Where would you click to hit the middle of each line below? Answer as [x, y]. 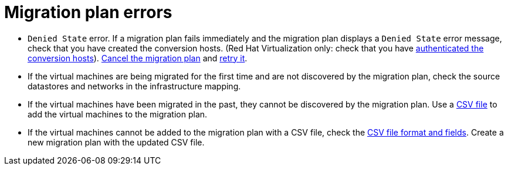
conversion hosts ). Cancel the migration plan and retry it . [138, 58]
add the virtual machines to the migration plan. [118, 114]
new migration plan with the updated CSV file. [116, 142]
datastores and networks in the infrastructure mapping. [134, 86]
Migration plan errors [88, 12]
